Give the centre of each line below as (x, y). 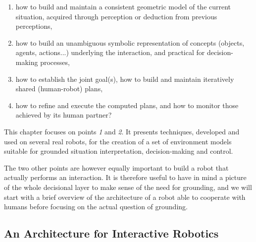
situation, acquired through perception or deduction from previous (116, 16)
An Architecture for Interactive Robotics (111, 233)
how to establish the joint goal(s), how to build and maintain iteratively (125, 79)
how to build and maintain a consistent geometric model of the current (123, 6)
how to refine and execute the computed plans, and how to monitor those (127, 105)
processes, (55, 62)
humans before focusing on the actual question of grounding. (96, 207)
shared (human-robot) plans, (59, 89)
